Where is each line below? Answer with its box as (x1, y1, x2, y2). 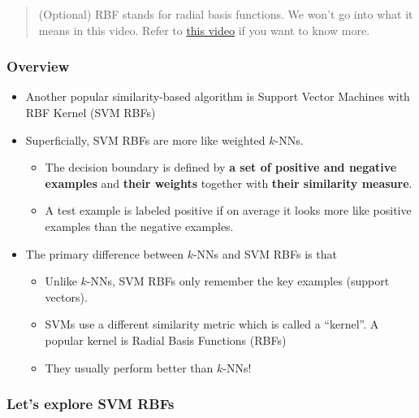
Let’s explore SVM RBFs (6, 394, 175, 414)
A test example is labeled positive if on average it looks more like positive (45, 202, 412, 219)
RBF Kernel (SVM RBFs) (25, 104, 156, 120)
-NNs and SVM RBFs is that (192, 245, 337, 262)
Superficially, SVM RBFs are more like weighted (25, 131, 266, 148)
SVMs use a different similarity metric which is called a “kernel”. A (45, 316, 379, 333)
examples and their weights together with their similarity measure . (45, 174, 413, 191)
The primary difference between (25, 245, 184, 262)
